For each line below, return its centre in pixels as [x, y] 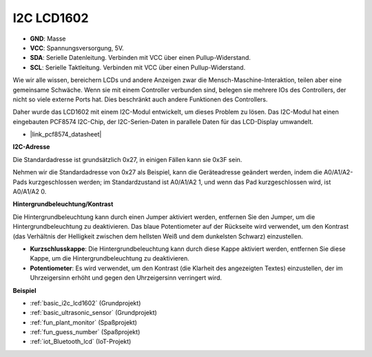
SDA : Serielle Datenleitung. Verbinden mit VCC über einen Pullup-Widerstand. [141, 58]
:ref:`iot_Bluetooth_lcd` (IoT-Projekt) [81, 342]
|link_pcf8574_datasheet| [66, 134]
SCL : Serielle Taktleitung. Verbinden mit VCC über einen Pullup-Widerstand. [138, 67]
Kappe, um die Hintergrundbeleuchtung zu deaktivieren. [110, 258]
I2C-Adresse [31, 147]
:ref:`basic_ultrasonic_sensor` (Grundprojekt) [94, 313]
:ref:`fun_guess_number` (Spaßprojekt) [85, 332]
